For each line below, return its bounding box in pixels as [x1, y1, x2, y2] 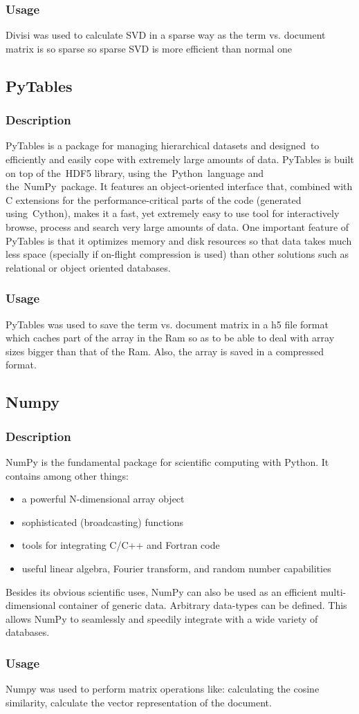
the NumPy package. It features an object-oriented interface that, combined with [6, 179, 353, 194]
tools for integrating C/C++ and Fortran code [21, 538, 220, 552]
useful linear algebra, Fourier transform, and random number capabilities [21, 561, 331, 575]
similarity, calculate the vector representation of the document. [6, 695, 272, 709]
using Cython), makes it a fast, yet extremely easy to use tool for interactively [6, 206, 340, 220]
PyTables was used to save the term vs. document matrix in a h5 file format [6, 317, 329, 331]
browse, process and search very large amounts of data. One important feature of [6, 219, 349, 234]
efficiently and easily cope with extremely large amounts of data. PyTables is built [6, 152, 354, 166]
